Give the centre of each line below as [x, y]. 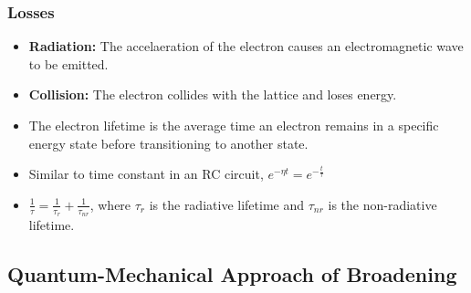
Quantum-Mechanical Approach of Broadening [232, 274]
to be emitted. [68, 63]
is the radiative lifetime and [226, 204]
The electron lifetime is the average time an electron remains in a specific [234, 125]
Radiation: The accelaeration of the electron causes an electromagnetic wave [246, 46]
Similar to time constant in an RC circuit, [146, 174]
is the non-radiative [382, 204]
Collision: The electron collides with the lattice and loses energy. [213, 94]
